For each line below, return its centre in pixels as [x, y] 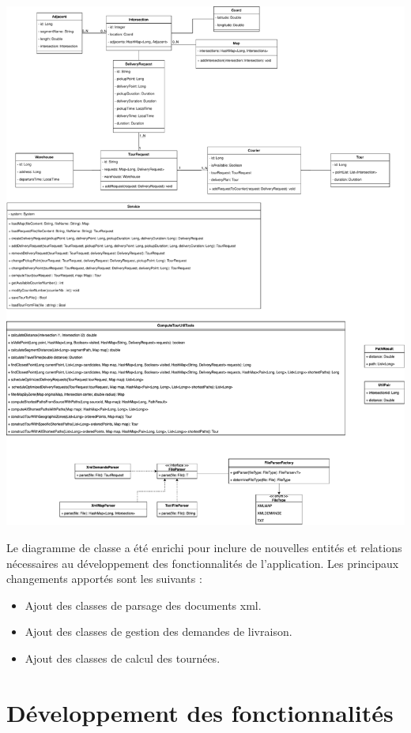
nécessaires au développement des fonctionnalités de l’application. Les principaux [203, 563]
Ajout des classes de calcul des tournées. [123, 658]
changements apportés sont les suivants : [104, 579]
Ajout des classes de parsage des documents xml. [143, 605]
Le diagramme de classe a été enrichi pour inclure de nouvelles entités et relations [204, 548]
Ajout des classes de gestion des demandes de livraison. [158, 632]
